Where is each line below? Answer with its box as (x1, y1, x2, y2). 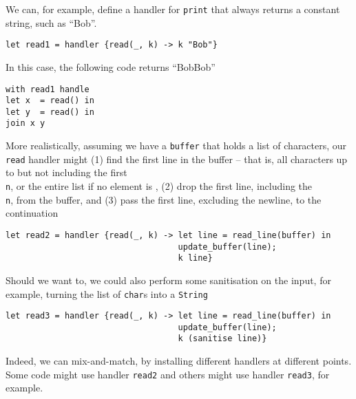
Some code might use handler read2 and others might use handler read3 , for (6, 367, 330, 381)
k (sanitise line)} (178, 334, 267, 344)
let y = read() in (6, 107, 94, 117)
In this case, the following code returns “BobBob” (6, 59, 216, 74)
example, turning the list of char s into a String (6, 286, 208, 301)
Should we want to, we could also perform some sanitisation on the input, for (6, 272, 331, 287)
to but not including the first (6, 165, 127, 180)
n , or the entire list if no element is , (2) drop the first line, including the (6, 179, 313, 193)
